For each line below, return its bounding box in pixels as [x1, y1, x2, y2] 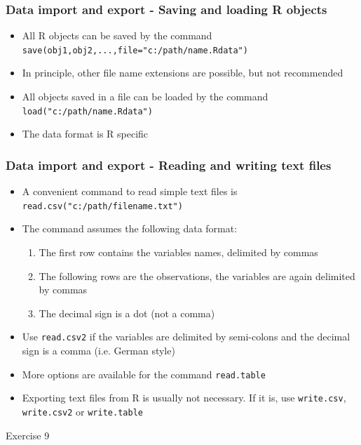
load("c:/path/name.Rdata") [22, 106, 153, 117]
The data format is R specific [22, 126, 149, 141]
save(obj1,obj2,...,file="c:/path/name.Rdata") [22, 45, 248, 55]
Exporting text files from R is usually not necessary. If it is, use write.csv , [22, 390, 346, 405]
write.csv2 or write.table [22, 404, 143, 418]
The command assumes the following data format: [22, 221, 238, 236]
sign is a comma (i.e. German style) [22, 343, 175, 357]
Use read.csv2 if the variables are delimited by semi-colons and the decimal [22, 329, 350, 344]
